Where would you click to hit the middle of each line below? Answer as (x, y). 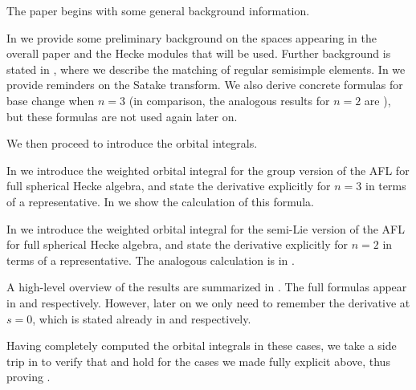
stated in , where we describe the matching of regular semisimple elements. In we (206, 69)
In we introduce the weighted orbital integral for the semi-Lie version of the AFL (206, 228)
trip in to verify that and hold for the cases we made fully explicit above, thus (198, 361)
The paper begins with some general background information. (158, 10)
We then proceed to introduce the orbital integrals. (132, 143)
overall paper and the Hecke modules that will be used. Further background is (199, 53)
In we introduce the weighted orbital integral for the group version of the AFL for (208, 170)
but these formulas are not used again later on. (122, 116)
